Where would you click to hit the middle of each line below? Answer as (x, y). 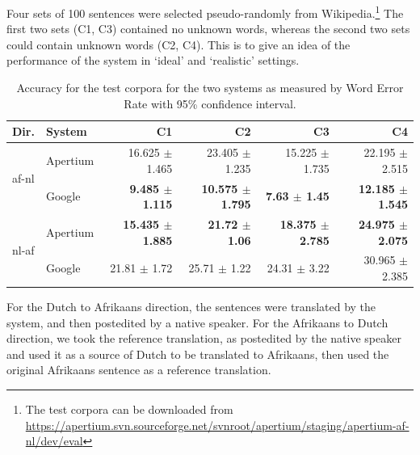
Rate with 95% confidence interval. (210, 103)
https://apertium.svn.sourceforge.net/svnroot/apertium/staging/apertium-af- (217, 425)
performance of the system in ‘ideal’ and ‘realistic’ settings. (153, 60)
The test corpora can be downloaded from (129, 409)
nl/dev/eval (54, 441)
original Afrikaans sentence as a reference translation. (139, 370)
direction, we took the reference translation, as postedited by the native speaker (204, 338)
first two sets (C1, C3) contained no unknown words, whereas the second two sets (208, 29)
